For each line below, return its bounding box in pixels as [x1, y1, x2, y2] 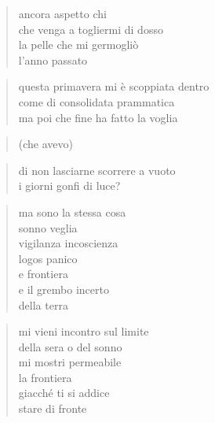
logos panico [18, 250, 78, 266]
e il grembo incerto [18, 280, 109, 297]
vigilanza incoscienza [18, 235, 118, 251]
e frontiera [18, 265, 68, 282]
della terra [18, 296, 68, 313]
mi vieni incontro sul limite [18, 323, 149, 340]
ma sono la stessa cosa [18, 203, 126, 220]
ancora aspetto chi [18, 6, 107, 21]
